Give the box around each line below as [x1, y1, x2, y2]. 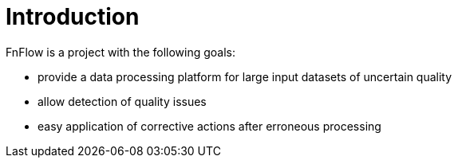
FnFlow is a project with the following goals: [6, 45, 236, 59]
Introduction [6, 3, 140, 30]
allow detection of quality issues [38, 94, 207, 108]
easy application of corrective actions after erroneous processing [38, 119, 381, 133]
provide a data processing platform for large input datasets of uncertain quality [38, 69, 452, 84]
